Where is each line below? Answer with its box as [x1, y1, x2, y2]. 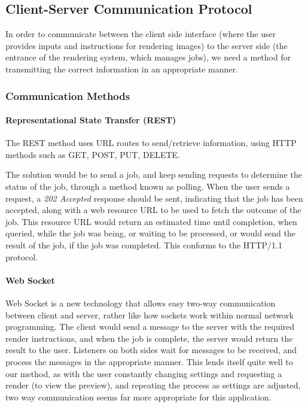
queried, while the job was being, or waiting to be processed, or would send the [5, 227, 296, 239]
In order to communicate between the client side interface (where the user [5, 28, 276, 40]
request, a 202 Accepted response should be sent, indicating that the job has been [5, 192, 303, 204]
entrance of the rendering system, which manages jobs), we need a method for [5, 51, 291, 63]
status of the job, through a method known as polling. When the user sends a [5, 180, 290, 192]
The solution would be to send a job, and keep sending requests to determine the [5, 168, 302, 181]
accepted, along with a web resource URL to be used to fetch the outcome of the [5, 203, 301, 216]
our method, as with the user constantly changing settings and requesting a [5, 367, 282, 379]
